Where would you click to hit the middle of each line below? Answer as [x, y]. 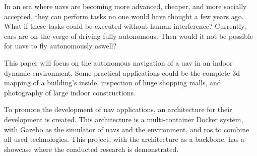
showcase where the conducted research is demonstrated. [91, 149]
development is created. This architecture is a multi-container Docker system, [124, 119]
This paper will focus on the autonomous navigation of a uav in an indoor [118, 62]
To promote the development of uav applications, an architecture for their [118, 109]
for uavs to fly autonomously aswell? [60, 46]
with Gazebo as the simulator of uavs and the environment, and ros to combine [127, 129]
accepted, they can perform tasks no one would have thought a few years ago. [124, 16]
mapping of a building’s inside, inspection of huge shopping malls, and [113, 83]
